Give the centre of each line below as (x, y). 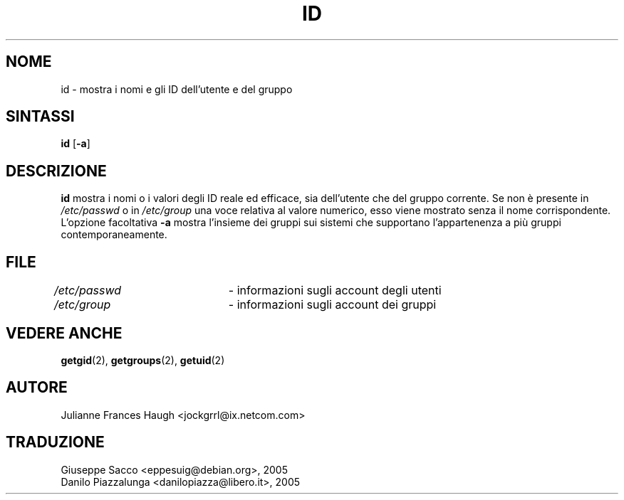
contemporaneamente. (114, 235)
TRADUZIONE (55, 442)
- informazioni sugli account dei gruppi (332, 305)
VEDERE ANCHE (64, 333)
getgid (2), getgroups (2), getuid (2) (143, 360)
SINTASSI (40, 117)
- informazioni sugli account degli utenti (335, 291)
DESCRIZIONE (56, 171)
